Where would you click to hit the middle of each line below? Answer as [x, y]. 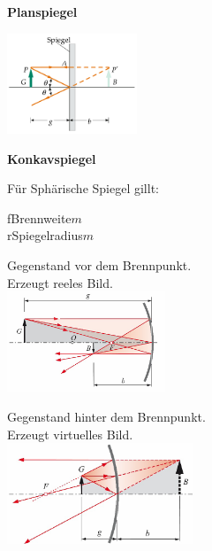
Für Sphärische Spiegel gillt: [83, 188]
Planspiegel [42, 12]
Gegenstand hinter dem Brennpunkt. [106, 417]
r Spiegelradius [45, 235]
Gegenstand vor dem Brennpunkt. [99, 264]
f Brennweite [39, 217]
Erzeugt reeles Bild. [60, 282]
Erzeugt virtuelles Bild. [70, 434]
